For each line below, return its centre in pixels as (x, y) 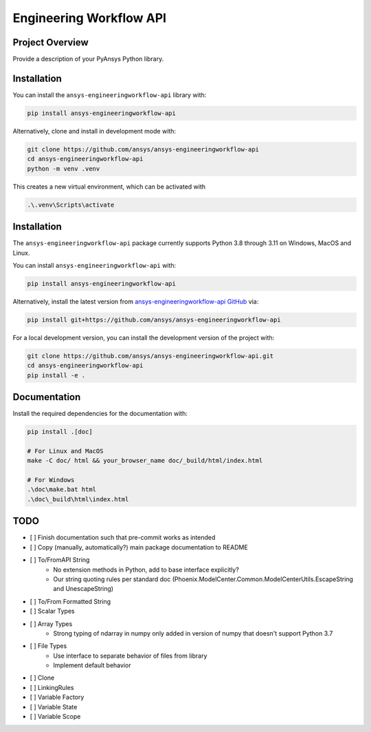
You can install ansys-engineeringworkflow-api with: (94, 265)
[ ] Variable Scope (55, 717)
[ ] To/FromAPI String (60, 560)
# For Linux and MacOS (65, 451)
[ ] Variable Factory (57, 697)
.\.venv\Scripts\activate (71, 205)
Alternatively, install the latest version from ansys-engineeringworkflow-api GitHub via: (136, 301)
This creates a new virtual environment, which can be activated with (109, 187)
